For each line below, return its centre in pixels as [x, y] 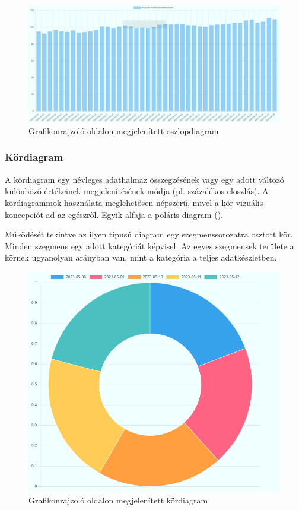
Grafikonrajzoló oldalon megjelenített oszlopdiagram [124, 130]
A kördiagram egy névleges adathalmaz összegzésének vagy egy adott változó [144, 179]
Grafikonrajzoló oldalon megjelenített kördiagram [118, 500]
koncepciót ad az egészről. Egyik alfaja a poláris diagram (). [114, 214]
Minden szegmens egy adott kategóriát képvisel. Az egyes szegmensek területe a [149, 246]
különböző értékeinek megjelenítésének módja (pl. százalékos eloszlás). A [137, 191]
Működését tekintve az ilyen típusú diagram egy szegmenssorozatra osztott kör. [149, 234]
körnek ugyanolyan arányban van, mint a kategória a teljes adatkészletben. [141, 257]
